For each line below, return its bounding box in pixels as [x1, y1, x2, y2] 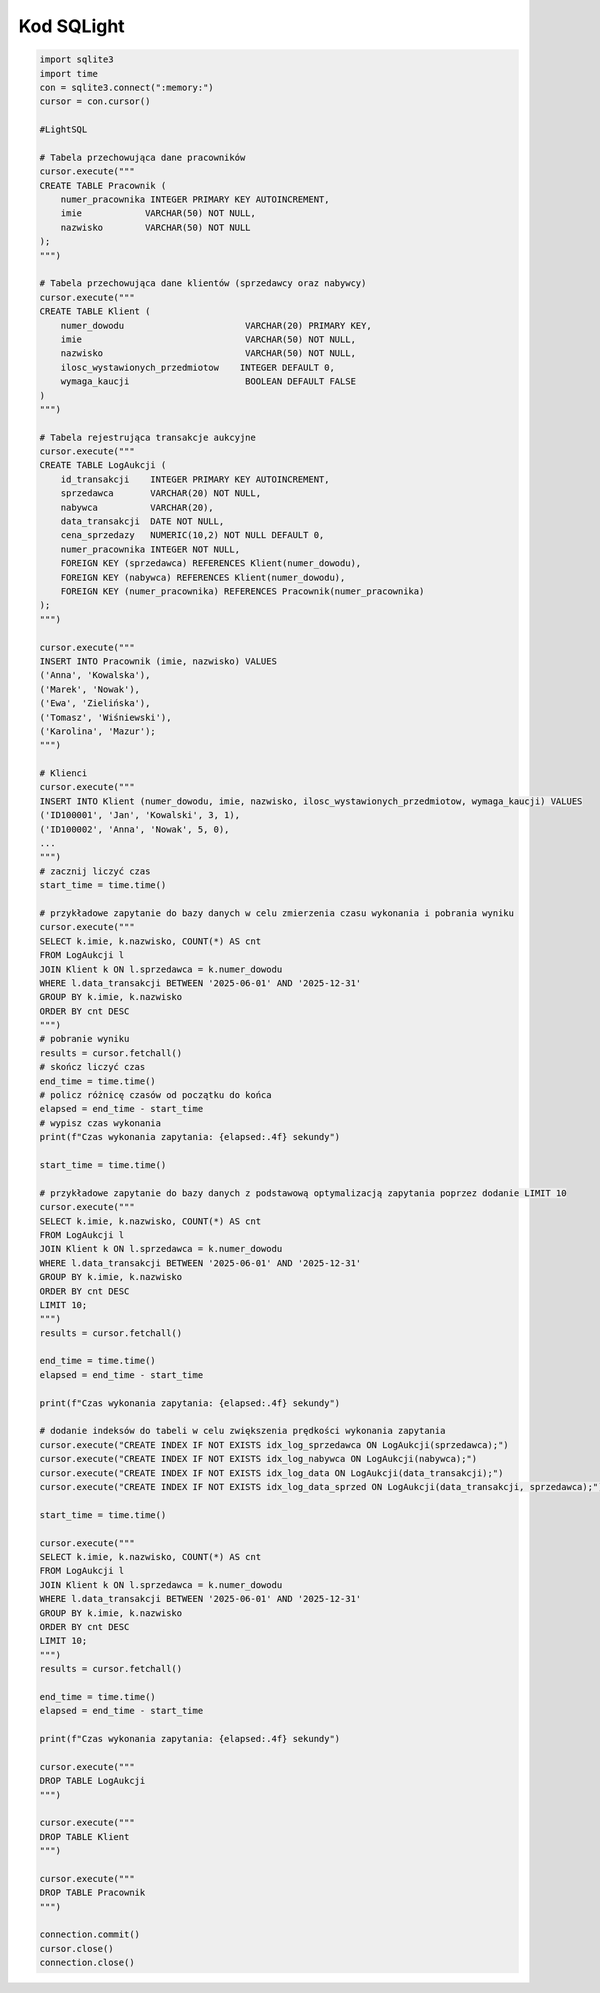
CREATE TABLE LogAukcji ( [39, 460, 167, 471]
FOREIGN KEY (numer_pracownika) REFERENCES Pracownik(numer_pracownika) [60, 585, 425, 597]
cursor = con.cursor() [39, 96, 151, 107]
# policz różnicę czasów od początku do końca [39, 1090, 272, 1101]
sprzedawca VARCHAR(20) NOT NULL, [60, 488, 262, 499]
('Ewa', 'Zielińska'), [39, 698, 151, 709]
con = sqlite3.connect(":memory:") [39, 81, 214, 93]
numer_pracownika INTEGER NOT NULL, [60, 543, 240, 555]
